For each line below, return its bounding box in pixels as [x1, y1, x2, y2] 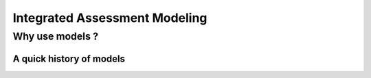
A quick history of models [12, 53, 126, 64]
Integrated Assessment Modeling [12, 10, 207, 25]
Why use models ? [12, 30, 99, 42]
